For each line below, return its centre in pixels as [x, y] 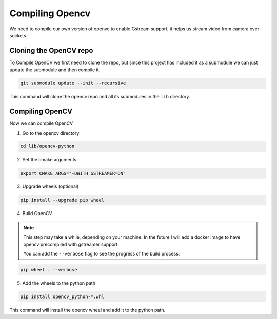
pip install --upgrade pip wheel [62, 200]
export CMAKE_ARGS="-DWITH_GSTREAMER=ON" [73, 173]
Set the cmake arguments [50, 160]
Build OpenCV [37, 214]
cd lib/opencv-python [47, 146]
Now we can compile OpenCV [41, 123]
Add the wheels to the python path [59, 283]
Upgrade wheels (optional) [51, 186]
